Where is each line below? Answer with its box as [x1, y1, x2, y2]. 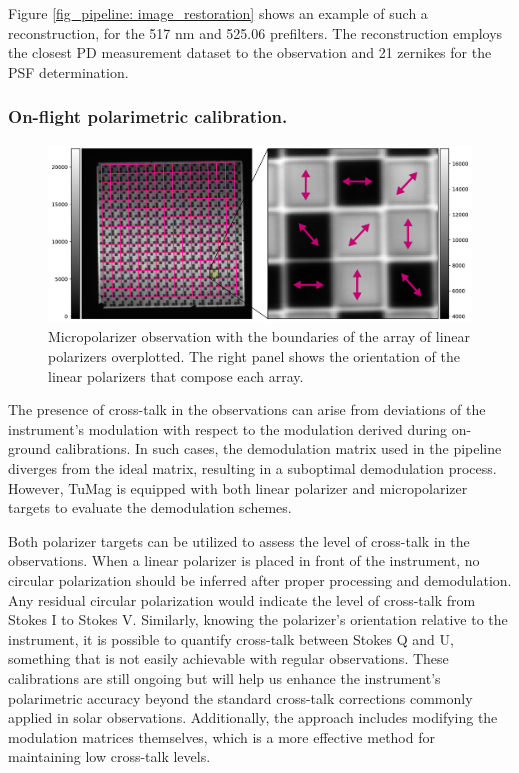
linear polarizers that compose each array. [48, 365, 304, 386]
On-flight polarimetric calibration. [8, 104, 288, 129]
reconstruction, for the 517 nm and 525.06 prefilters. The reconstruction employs [8, 22, 503, 43]
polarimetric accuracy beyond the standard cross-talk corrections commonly [8, 687, 473, 708]
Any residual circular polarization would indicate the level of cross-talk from [8, 589, 476, 610]
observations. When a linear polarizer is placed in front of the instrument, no [8, 550, 480, 571]
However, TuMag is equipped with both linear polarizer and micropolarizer [8, 477, 468, 498]
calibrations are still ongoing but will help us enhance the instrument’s [8, 667, 441, 688]
